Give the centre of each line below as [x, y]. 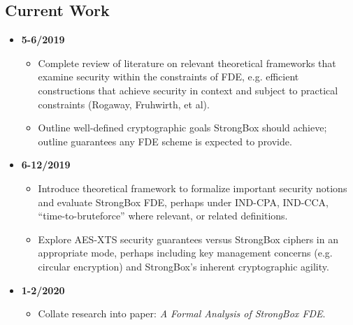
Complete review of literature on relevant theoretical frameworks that [187, 63]
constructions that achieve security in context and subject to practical [188, 90]
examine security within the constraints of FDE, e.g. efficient [168, 77]
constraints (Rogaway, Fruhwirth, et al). [124, 104]
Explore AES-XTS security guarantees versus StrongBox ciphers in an [188, 239]
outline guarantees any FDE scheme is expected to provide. [165, 141]
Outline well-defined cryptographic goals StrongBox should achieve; [182, 128]
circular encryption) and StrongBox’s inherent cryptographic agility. [183, 266]
